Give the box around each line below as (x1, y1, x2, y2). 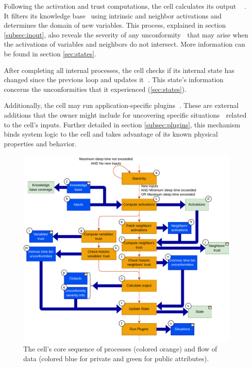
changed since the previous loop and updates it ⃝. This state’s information (4, 74, 224, 85)
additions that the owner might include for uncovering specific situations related (4, 109, 247, 120)
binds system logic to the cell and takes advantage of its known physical (4, 129, 218, 139)
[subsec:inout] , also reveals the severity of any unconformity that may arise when (4, 29, 249, 39)
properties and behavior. (4, 138, 77, 148)
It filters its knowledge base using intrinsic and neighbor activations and (4, 10, 222, 20)
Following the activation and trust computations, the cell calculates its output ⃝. (4, 1, 247, 11)
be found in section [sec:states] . (4, 48, 97, 58)
